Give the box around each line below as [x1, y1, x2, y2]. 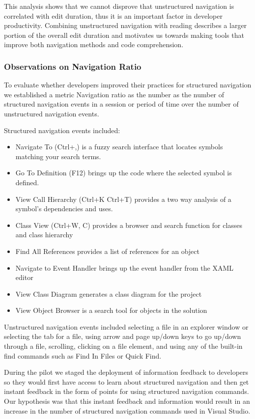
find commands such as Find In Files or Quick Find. [4, 350, 162, 361]
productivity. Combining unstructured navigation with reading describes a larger [4, 20, 247, 30]
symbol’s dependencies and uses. [15, 203, 113, 214]
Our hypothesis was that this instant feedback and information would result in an [4, 396, 250, 406]
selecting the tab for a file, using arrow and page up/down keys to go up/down [4, 331, 241, 341]
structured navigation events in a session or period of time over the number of [4, 99, 239, 109]
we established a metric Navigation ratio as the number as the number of [4, 89, 225, 99]
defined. [15, 177, 39, 187]
